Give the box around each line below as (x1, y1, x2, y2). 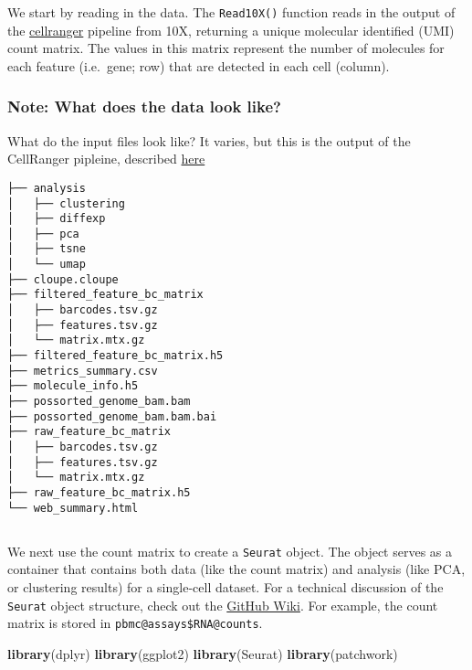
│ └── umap (7, 258, 86, 271)
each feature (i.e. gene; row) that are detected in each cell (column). (7, 56, 390, 75)
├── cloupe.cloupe (7, 272, 119, 286)
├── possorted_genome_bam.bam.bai (7, 409, 217, 423)
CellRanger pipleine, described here (7, 149, 205, 168)
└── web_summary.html (7, 501, 139, 515)
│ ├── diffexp (7, 212, 106, 226)
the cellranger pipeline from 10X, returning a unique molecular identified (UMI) (7, 20, 455, 39)
